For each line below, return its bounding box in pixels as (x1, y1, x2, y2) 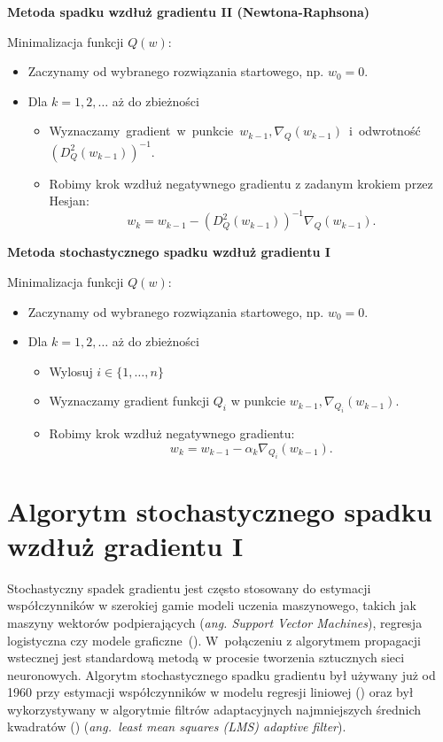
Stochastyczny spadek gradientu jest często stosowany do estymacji (7, 578, 371, 597)
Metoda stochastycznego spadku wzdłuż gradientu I (7, 243, 330, 261)
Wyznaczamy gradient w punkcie (49, 121, 234, 140)
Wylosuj (49, 361, 93, 380)
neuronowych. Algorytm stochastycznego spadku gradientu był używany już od (7, 665, 436, 684)
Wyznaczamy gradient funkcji (49, 391, 210, 410)
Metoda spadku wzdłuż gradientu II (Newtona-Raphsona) (7, 3, 369, 20)
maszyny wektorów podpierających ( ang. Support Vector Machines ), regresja (7, 613, 423, 631)
